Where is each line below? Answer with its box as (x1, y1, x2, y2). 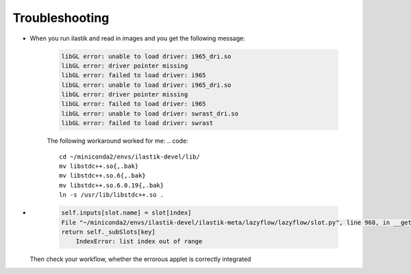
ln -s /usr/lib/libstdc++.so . (59, 191, 164, 199)
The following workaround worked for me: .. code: (47, 137, 188, 145)
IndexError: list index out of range (75, 238, 203, 245)
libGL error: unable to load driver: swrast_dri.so (61, 109, 239, 118)
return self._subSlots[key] (61, 228, 155, 236)
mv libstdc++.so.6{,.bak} (59, 172, 147, 180)
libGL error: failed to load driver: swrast (61, 120, 214, 127)
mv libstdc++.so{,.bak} (59, 163, 139, 170)
